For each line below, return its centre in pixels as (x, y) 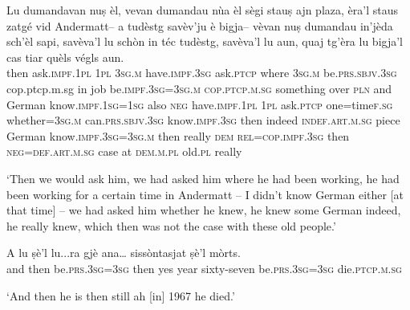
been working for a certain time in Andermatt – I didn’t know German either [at (205, 194)
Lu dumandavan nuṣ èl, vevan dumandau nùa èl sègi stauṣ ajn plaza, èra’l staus (202, 10)
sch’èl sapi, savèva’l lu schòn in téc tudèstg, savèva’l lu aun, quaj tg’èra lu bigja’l (205, 41)
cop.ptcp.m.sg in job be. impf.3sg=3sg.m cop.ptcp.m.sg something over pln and (199, 88)
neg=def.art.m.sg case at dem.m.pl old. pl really (124, 151)
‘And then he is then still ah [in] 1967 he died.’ (121, 295)
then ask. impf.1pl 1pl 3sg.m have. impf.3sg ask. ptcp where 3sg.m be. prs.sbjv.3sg (202, 73)
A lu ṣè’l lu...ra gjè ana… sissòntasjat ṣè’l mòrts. (124, 253)
